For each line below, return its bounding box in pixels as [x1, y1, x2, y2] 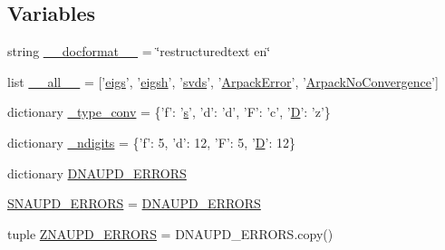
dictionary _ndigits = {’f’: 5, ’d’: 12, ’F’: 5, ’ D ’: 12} [7, 132, 295, 151]
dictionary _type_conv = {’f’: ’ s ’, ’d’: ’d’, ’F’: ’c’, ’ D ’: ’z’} [7, 102, 331, 121]
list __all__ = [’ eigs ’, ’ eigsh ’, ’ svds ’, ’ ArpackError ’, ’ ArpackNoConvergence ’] [7, 72, 439, 91]
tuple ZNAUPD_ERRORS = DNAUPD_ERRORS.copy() [7, 224, 334, 243]
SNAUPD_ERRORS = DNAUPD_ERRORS [7, 194, 261, 213]
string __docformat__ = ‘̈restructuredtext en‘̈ [7, 42, 271, 61]
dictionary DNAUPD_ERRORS [7, 163, 187, 182]
